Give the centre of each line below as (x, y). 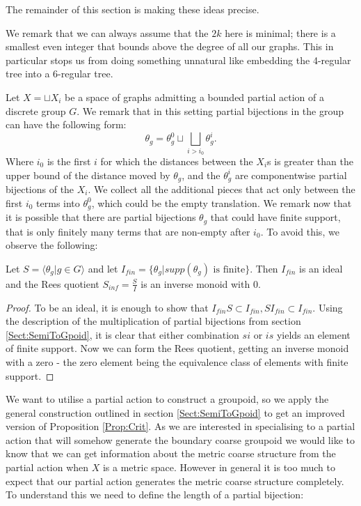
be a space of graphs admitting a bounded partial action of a (194, 97)
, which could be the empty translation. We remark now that (222, 202)
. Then (264, 268)
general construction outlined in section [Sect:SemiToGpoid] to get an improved (175, 412)
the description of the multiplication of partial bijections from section (153, 321)
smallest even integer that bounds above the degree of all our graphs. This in (170, 46)
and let (103, 268)
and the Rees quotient (53, 283)
